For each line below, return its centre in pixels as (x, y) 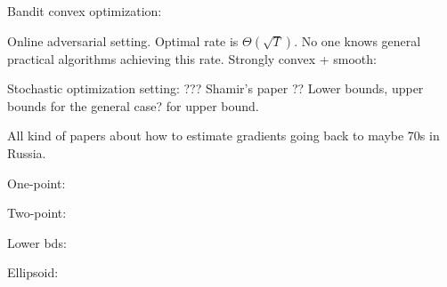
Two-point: (37, 213)
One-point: (37, 183)
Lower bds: (37, 242)
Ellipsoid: (33, 272)
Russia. (27, 152)
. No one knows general (358, 40)
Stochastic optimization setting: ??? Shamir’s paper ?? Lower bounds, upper (215, 88)
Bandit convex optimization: (85, 11)
